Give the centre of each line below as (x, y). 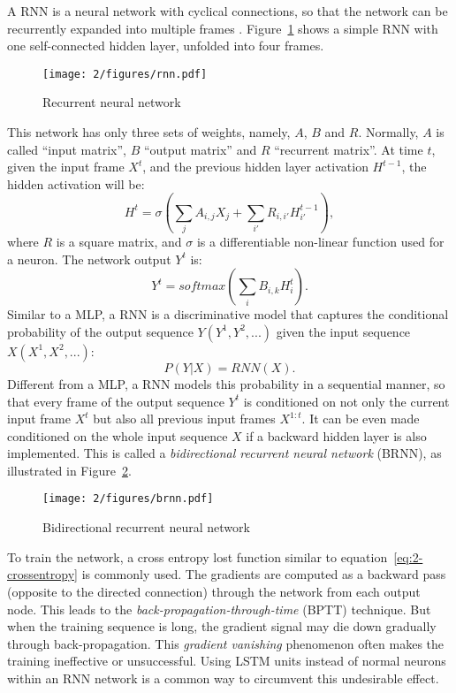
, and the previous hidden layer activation (255, 167)
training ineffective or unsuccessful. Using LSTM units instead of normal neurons (227, 661)
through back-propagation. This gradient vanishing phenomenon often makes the (226, 643)
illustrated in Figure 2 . (69, 470)
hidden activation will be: (76, 183)
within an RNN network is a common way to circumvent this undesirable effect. (223, 678)
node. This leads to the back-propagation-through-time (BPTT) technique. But (219, 609)
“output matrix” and (200, 149)
